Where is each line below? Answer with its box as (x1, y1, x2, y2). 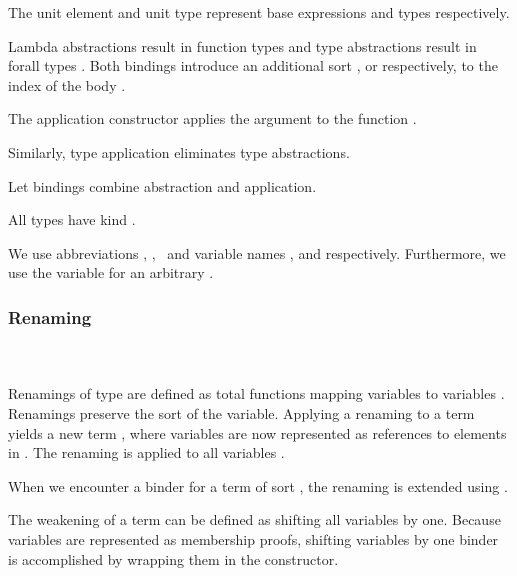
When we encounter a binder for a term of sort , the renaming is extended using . (8, 475, 508, 496)
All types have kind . (8, 209, 136, 230)
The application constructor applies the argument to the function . (8, 108, 417, 129)
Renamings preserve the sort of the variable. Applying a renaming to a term (8, 402, 475, 423)
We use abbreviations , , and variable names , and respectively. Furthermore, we (8, 242, 506, 263)
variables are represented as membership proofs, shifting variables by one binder (8, 528, 499, 549)
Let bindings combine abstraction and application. (8, 175, 317, 196)
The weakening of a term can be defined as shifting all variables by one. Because (8, 509, 501, 530)
